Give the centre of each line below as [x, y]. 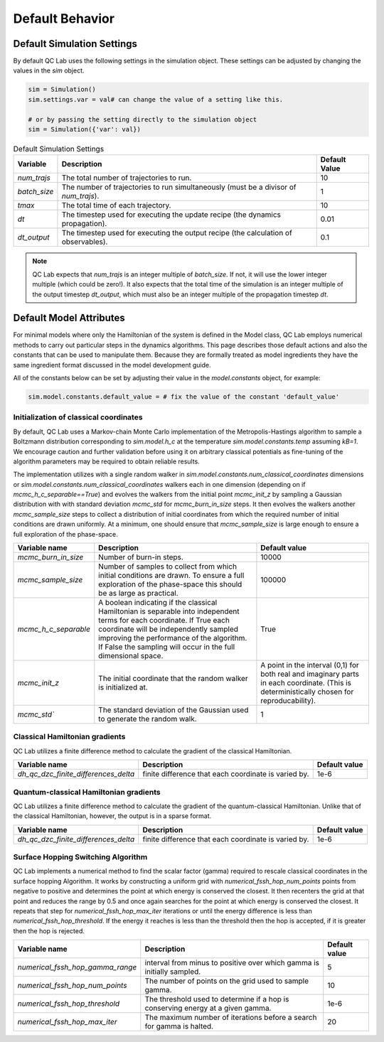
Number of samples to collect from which [168, 566]
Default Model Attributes [69, 318]
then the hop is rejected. [49, 930]
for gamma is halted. [179, 1026]
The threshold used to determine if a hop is [217, 999]
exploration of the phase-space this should [170, 584]
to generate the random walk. [148, 719]
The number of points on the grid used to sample [227, 981]
